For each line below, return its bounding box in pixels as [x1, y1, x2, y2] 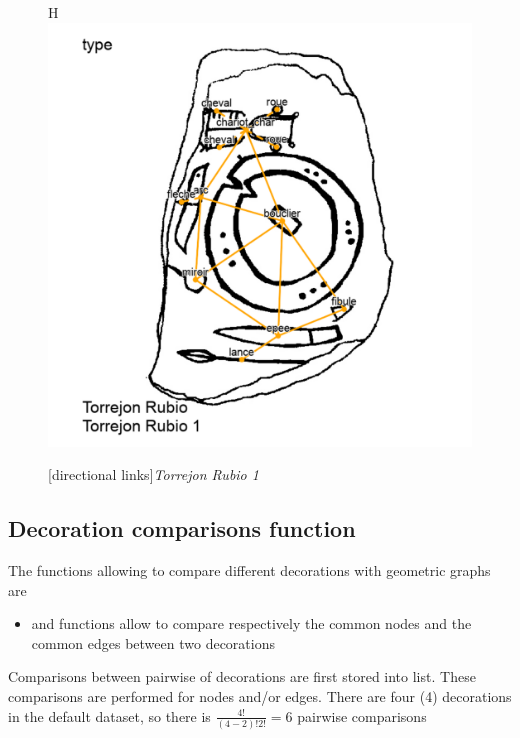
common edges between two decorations [31, 632, 275, 653]
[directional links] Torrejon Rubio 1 [48, 464, 259, 485]
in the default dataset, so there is [8, 705, 211, 726]
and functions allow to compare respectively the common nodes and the [31, 613, 472, 634]
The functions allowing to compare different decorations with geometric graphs [8, 559, 491, 580]
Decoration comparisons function [8, 513, 356, 544]
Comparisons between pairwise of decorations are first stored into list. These [8, 666, 476, 687]
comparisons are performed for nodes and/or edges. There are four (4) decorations [8, 685, 512, 706]
